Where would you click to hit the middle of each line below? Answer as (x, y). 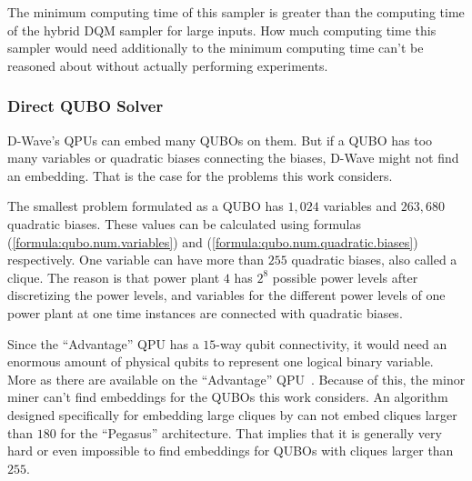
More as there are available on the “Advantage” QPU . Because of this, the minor (236, 379)
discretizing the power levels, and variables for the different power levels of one (226, 295)
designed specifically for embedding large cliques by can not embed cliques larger (232, 414)
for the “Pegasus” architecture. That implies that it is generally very (251, 432)
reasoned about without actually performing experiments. (168, 65)
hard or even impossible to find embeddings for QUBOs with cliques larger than (231, 451)
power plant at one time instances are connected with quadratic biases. (205, 312)
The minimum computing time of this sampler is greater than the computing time (236, 12)
